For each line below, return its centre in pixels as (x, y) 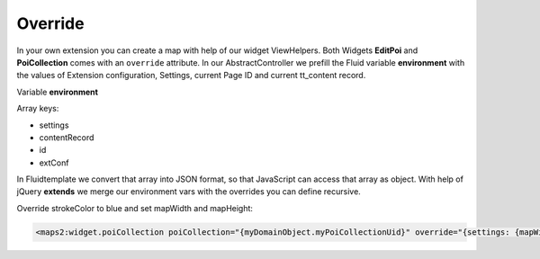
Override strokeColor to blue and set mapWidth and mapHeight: (135, 208)
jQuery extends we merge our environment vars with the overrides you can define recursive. (189, 192)
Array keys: (38, 109)
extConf (54, 163)
